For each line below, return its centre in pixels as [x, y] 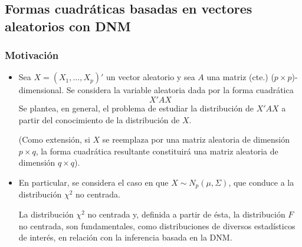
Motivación [32, 55]
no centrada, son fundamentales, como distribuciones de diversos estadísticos [157, 225]
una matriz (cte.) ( [240, 77]
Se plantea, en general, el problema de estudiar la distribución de [136, 108]
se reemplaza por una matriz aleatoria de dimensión [196, 139]
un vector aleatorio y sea [150, 77]
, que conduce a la [261, 182]
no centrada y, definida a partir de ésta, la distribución [186, 214]
